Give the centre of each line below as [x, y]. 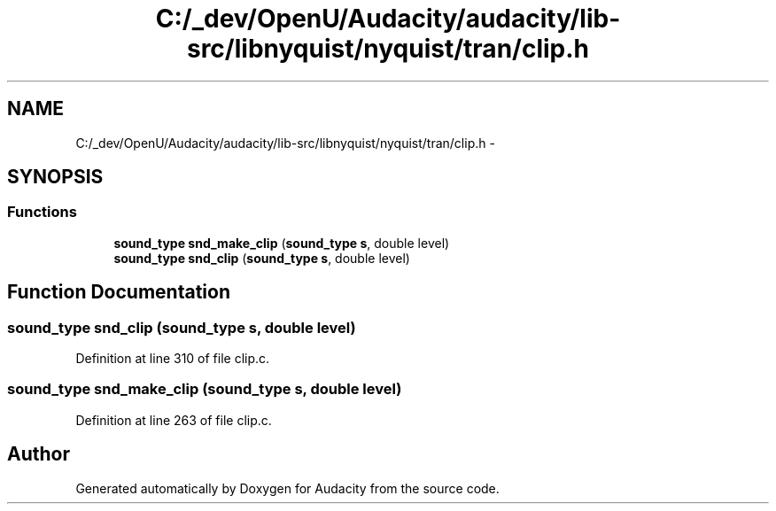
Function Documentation [119, 292]
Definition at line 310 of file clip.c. [173, 359]
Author [39, 454]
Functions [42, 212]
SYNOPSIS [55, 177]
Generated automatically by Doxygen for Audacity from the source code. [287, 488]
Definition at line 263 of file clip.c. [174, 420]
